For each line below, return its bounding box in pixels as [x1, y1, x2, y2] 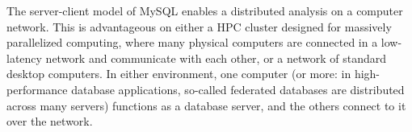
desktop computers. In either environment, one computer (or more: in [6, 65, 351, 82]
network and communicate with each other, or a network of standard [45, 49, 387, 66]
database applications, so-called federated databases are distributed [71, 80, 405, 97]
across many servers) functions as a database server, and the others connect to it [6, 97, 406, 113]
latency [6, 49, 42, 66]
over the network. [6, 113, 93, 130]
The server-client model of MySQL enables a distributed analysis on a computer [6, 2, 403, 19]
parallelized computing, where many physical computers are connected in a [6, 34, 378, 51]
